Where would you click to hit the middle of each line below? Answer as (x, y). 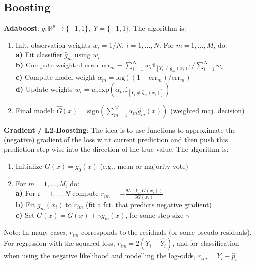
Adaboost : (22, 28)
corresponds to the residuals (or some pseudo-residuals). (166, 232)
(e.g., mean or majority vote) (144, 166)
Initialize (29, 166)
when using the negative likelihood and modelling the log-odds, (100, 255)
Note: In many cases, (36, 232)
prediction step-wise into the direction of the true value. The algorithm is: (116, 149)
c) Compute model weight (55, 77)
